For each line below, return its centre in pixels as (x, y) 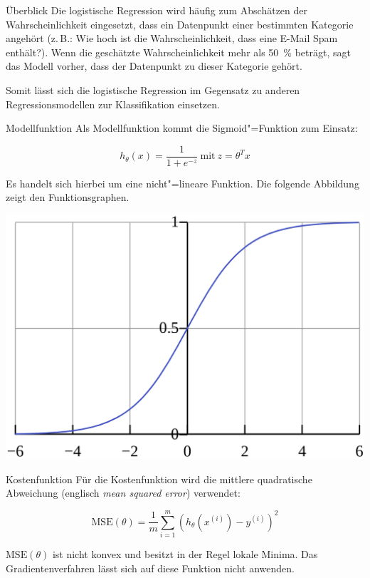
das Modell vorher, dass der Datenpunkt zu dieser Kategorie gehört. (154, 66)
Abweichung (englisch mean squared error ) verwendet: (123, 493)
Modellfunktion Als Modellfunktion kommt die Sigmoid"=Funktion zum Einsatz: (182, 128)
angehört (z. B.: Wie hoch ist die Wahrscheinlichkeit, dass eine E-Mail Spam (172, 38)
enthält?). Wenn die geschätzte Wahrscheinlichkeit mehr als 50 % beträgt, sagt (178, 52)
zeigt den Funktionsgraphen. (68, 197)
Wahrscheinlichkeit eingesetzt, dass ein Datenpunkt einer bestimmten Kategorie (180, 24)
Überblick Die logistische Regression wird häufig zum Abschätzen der (157, 10)
